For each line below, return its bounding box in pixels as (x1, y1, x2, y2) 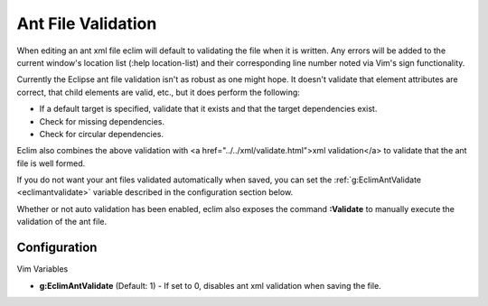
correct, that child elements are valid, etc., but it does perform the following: (16, 87, 300, 97)
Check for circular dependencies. (39, 128, 164, 139)
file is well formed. (16, 158, 86, 169)
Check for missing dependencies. (39, 116, 164, 126)
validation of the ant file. (16, 217, 108, 227)
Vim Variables (16, 264, 69, 274)
